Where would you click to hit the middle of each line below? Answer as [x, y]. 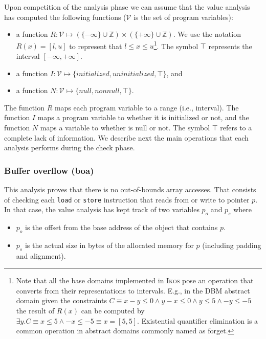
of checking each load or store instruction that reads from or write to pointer [127, 199]
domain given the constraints [61, 300]
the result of [35, 311]
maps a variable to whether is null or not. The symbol [125, 127]
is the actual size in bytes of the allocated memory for [109, 245]
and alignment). [41, 255]
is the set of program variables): [183, 17]
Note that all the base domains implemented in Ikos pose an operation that [135, 280]
